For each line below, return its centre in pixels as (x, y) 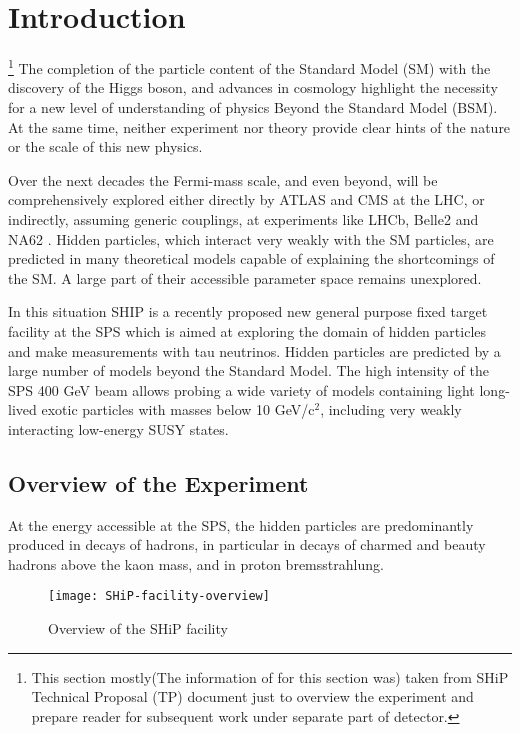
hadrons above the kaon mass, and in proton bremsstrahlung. (196, 563)
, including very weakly (391, 409)
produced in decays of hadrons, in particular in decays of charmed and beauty (247, 544)
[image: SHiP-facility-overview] (159, 596)
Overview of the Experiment (158, 482)
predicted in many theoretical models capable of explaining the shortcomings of (251, 258)
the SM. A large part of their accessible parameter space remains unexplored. (245, 277)
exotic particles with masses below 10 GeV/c (178, 409)
